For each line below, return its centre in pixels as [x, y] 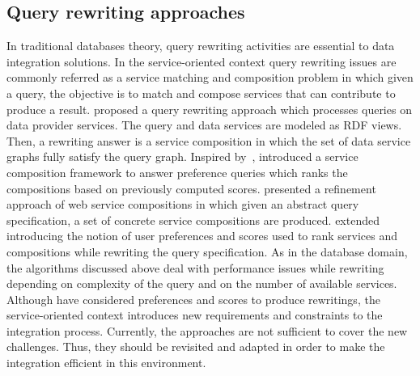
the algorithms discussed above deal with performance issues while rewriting [195, 267]
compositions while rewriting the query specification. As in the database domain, [207, 251]
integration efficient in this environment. [106, 363]
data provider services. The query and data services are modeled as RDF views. [204, 125]
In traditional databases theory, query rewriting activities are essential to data [201, 46]
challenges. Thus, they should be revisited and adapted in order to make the [196, 346]
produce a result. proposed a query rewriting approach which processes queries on [209, 109]
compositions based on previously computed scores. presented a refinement [191, 188]
